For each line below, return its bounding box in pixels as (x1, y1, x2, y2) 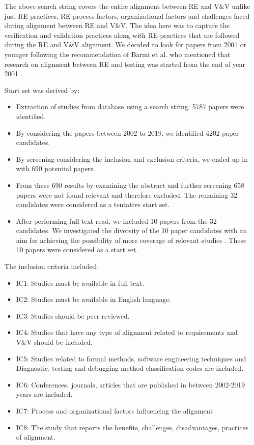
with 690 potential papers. (16, 163, 95, 174)
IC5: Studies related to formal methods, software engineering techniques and (16, 353, 246, 363)
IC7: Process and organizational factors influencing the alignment (16, 406, 213, 415)
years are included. (16, 389, 73, 399)
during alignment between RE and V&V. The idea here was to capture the (4, 20, 230, 30)
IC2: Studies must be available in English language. (16, 294, 171, 304)
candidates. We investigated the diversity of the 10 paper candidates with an (16, 225, 247, 236)
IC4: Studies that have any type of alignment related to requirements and (16, 327, 238, 337)
